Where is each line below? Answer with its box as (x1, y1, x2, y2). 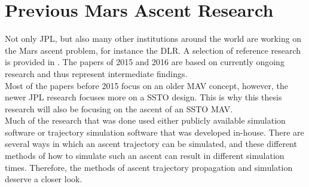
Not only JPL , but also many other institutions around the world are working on (5, 32, 302, 45)
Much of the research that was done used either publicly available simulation (5, 114, 286, 127)
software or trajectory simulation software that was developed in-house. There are (5, 125, 304, 138)
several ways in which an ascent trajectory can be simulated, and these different (5, 137, 297, 150)
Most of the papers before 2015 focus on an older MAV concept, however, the (5, 79, 289, 91)
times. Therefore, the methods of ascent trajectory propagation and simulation (5, 161, 293, 173)
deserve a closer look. (5, 173, 82, 185)
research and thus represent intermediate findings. (5, 67, 188, 79)
